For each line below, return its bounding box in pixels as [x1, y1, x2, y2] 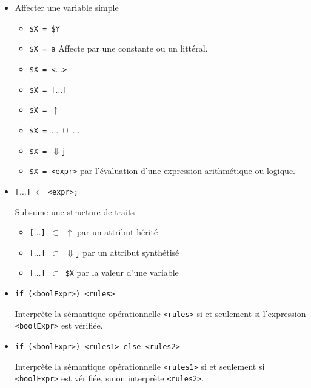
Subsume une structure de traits [15, 205, 135, 218]
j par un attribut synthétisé [75, 246, 179, 258]
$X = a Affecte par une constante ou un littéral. [29, 42, 208, 55]
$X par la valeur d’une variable [65, 266, 179, 279]
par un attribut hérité [77, 226, 158, 238]
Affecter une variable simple [15, 1, 119, 13]
